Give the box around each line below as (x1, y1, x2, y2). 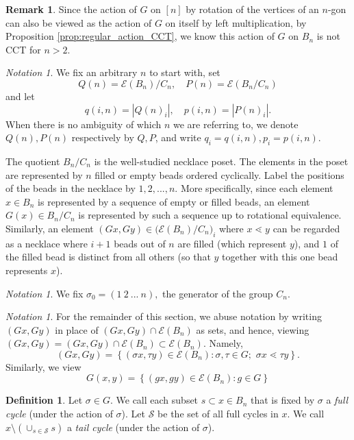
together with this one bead (222, 249, 338, 264)
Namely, (209, 336, 243, 350)
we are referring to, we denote (173, 117, 299, 131)
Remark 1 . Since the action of (5, 2, 137, 16)
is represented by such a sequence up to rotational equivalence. (78, 208, 342, 222)
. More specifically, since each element (175, 181, 333, 195)
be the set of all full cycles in (157, 406, 279, 421)
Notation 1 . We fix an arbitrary (5, 65, 138, 80)
